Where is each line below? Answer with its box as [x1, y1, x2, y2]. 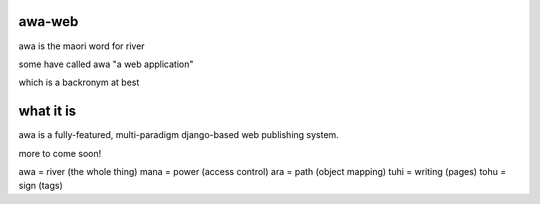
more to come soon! [18, 147, 102, 159]
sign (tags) [18, 180, 64, 192]
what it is [18, 103, 77, 120]
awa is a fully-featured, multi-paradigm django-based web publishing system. [18, 129, 339, 141]
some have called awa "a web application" [18, 58, 194, 70]
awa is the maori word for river [18, 40, 145, 52]
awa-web [18, 13, 79, 30]
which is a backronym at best [18, 76, 140, 89]
